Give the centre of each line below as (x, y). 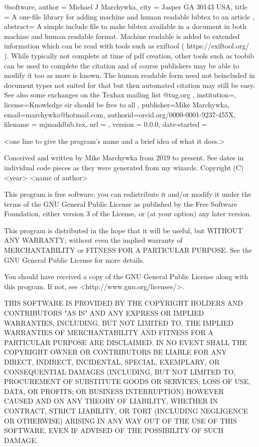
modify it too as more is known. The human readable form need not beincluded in (129, 75)
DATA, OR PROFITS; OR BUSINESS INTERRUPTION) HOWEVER (114, 391)
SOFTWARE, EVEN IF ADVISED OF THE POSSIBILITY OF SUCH (114, 430)
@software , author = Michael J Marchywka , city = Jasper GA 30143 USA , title (126, 6)
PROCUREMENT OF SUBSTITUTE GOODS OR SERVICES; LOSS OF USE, (127, 381)
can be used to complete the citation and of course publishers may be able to (122, 65)
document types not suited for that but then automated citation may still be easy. (129, 85)
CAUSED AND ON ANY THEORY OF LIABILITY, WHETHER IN (111, 401)
